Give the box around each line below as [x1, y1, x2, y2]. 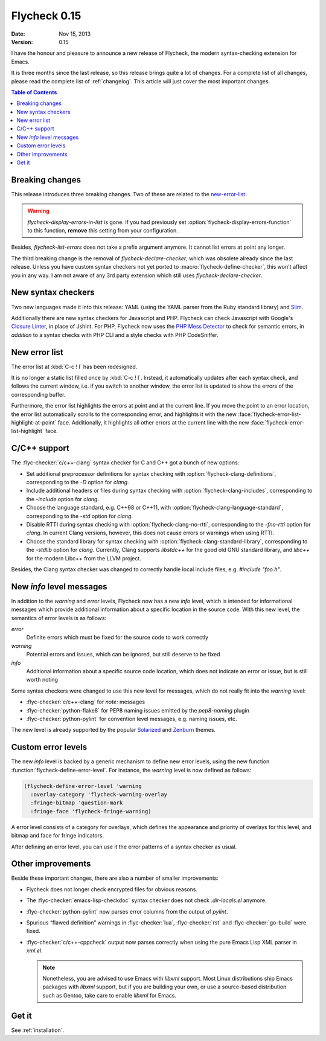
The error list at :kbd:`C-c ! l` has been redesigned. [11, 363, 138, 370]
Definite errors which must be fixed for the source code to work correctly [26, 634, 208, 641]
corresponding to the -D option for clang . [26, 479, 129, 486]
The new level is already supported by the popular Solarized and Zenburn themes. [11, 726, 216, 734]
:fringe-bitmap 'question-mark [30, 799, 123, 806]
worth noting [26, 676, 59, 684]
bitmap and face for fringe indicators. [11, 832, 104, 839]
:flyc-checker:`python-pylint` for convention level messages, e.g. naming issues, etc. [26, 715, 238, 722]
